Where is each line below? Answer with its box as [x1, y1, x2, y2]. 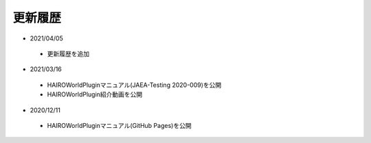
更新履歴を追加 [47, 49, 89, 57]
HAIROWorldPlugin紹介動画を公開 [47, 90, 143, 99]
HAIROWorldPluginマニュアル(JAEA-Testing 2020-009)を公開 [47, 81, 222, 89]
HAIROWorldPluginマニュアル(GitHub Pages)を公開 [47, 121, 192, 129]
